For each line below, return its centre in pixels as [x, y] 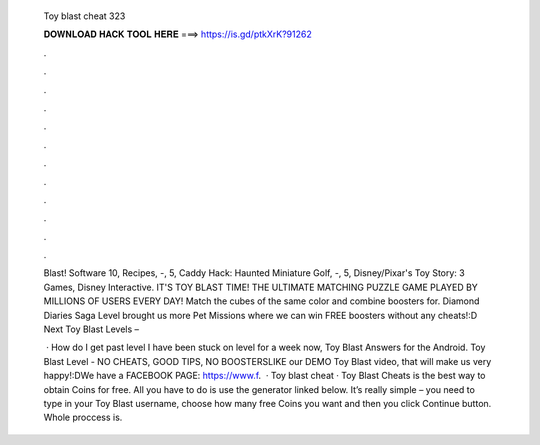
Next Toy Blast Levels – [91, 329]
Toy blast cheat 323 [84, 16]
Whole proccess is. [83, 417]
